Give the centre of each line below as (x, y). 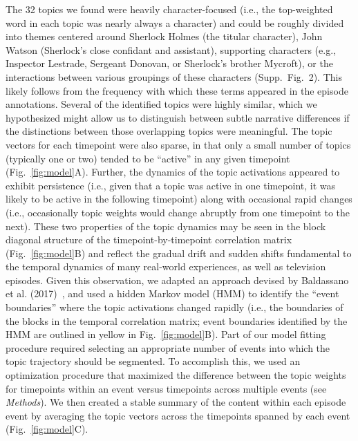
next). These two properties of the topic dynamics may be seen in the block (166, 226)
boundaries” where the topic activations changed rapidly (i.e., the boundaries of (175, 307)
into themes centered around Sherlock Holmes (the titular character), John (164, 36)
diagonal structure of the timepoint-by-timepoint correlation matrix (149, 240)
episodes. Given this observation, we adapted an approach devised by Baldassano (177, 280)
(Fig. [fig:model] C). (47, 429)
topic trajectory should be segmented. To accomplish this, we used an (153, 361)
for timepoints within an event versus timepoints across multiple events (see (166, 388)
